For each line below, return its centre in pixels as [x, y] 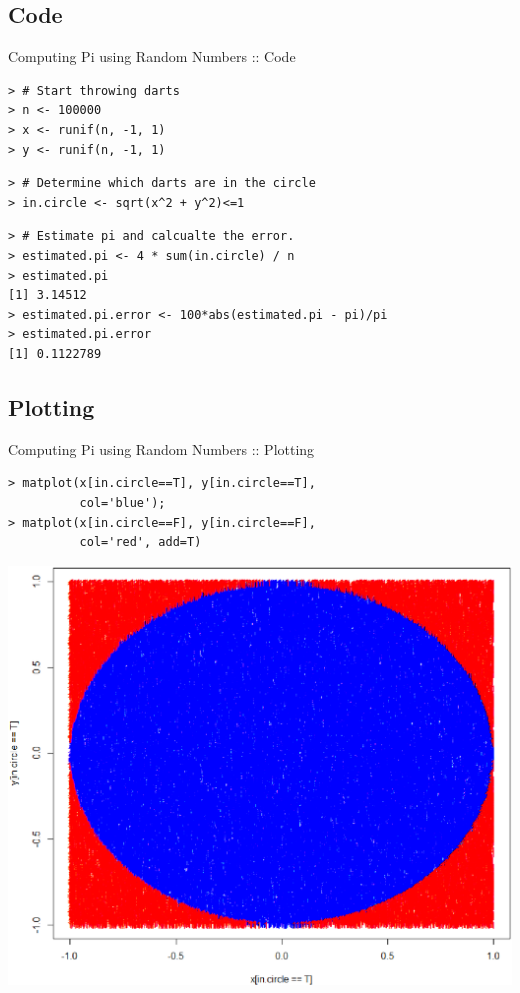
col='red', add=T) [140, 542]
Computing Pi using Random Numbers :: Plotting [161, 448]
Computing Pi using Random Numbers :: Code [152, 56]
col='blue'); [122, 502]
